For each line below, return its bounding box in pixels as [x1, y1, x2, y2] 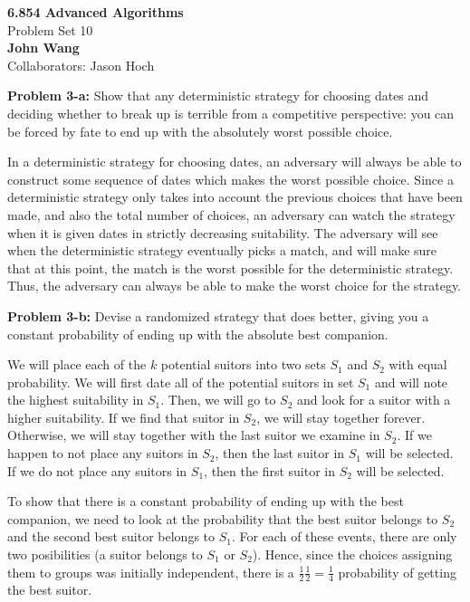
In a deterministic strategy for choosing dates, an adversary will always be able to [7, 152, 462, 171]
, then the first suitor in [204, 461, 335, 480]
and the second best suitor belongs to [7, 527, 216, 546]
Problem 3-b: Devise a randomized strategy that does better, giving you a [7, 306, 429, 325]
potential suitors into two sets [160, 355, 326, 374]
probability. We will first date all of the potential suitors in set [7, 372, 354, 391]
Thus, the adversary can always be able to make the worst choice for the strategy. [7, 276, 462, 295]
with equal [388, 355, 447, 374]
